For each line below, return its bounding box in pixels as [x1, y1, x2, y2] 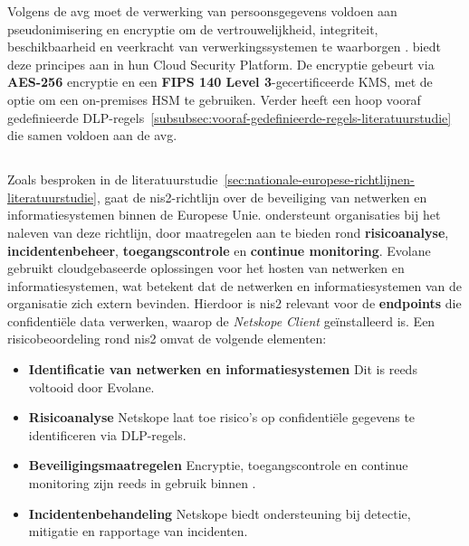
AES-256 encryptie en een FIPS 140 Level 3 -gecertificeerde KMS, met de [7, 72, 433, 91]
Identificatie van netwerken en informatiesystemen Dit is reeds [28, 360, 417, 379]
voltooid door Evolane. [28, 377, 155, 396]
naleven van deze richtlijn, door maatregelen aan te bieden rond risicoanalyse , [7, 222, 449, 241]
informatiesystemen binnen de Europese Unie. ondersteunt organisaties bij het [7, 205, 441, 224]
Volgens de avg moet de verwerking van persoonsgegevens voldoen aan [7, 2, 397, 20]
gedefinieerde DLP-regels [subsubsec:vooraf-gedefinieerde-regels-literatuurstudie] [7, 108, 452, 127]
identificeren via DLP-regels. [28, 425, 187, 444]
